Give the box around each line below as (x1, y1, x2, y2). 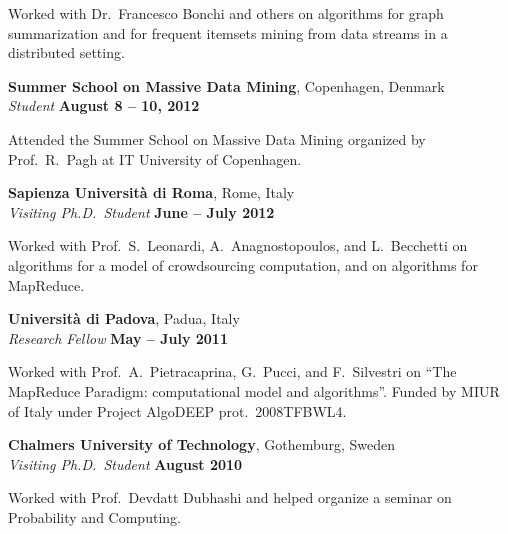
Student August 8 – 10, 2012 (8, 95, 200, 116)
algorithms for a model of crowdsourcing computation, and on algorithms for (8, 254, 478, 275)
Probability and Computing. (8, 506, 181, 527)
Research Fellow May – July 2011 (8, 327, 228, 348)
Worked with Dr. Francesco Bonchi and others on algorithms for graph (8, 3, 444, 23)
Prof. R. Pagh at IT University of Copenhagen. (8, 148, 302, 169)
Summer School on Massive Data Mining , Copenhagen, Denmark (8, 75, 445, 96)
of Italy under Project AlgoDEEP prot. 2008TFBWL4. (8, 400, 347, 421)
